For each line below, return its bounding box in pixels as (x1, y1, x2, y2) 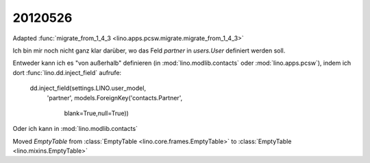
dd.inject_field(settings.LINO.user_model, (29, 84, 147, 92)
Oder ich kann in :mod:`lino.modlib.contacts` (12, 125, 138, 133)
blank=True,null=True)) (64, 109, 129, 117)
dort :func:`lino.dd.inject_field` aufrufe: (12, 68, 122, 76)
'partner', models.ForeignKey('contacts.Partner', (47, 93, 183, 102)
